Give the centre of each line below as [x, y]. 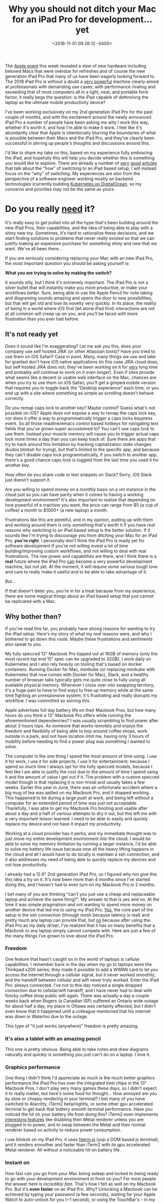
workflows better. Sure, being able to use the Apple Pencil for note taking [79, 292]
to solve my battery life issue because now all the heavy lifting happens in [80, 849]
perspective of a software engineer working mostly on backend [69, 179]
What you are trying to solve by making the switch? [58, 273]
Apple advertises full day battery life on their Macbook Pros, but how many [81, 710]
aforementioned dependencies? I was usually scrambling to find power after [82, 720]
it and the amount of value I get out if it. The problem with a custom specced [82, 777]
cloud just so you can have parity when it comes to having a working [74, 495]
